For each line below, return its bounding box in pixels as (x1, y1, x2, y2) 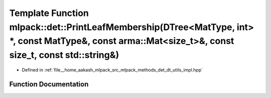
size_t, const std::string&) (9, 49, 119, 61)
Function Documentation (9, 80, 89, 88)
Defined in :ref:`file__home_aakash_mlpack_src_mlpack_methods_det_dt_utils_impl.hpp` (22, 66, 203, 72)
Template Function (9, 7, 89, 18)
